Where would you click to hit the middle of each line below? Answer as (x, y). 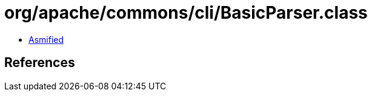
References (40, 63)
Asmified (46, 39)
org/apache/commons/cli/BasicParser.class (186, 13)
